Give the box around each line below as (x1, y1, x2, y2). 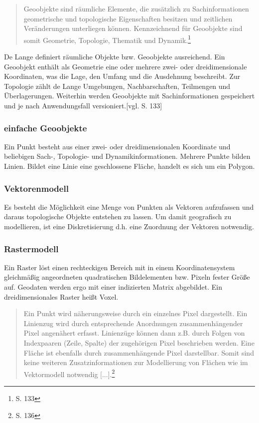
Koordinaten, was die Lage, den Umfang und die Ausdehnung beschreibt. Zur (4, 71, 241, 81)
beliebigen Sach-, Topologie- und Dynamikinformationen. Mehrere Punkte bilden (4, 151, 251, 161)
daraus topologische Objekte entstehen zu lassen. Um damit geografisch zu (4, 211, 232, 222)
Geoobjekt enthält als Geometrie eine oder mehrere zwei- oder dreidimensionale (4, 61, 247, 71)
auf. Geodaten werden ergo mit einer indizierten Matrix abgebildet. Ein (4, 282, 223, 292)
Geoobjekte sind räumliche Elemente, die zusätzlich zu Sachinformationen (23, 3, 249, 13)
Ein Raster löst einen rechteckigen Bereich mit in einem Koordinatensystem (4, 262, 235, 272)
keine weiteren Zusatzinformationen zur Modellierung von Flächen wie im (23, 357, 248, 368)
